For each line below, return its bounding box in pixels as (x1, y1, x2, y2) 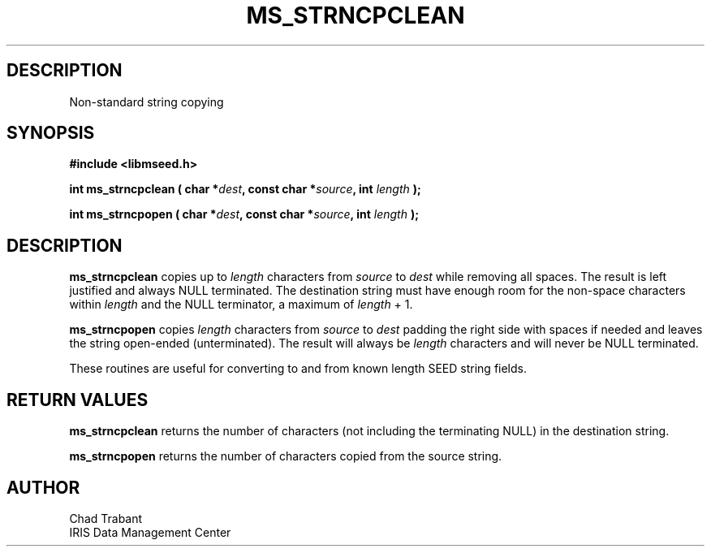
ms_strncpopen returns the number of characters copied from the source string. (69, 449, 502, 464)
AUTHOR (6, 477, 80, 498)
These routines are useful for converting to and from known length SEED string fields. (69, 361, 527, 376)
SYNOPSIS (6, 123, 95, 144)
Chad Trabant (69, 511, 143, 525)
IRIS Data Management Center (69, 525, 231, 539)
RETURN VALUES (6, 389, 149, 410)
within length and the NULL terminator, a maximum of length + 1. (69, 297, 413, 312)
